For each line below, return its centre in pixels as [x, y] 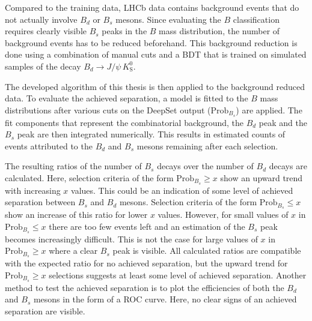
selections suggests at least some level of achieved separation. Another [178, 274]
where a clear [73, 250]
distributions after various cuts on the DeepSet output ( [108, 109]
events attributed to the [49, 145]
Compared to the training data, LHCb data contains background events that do [152, 7]
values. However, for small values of [223, 214]
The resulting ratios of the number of [73, 166]
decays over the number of [205, 166]
